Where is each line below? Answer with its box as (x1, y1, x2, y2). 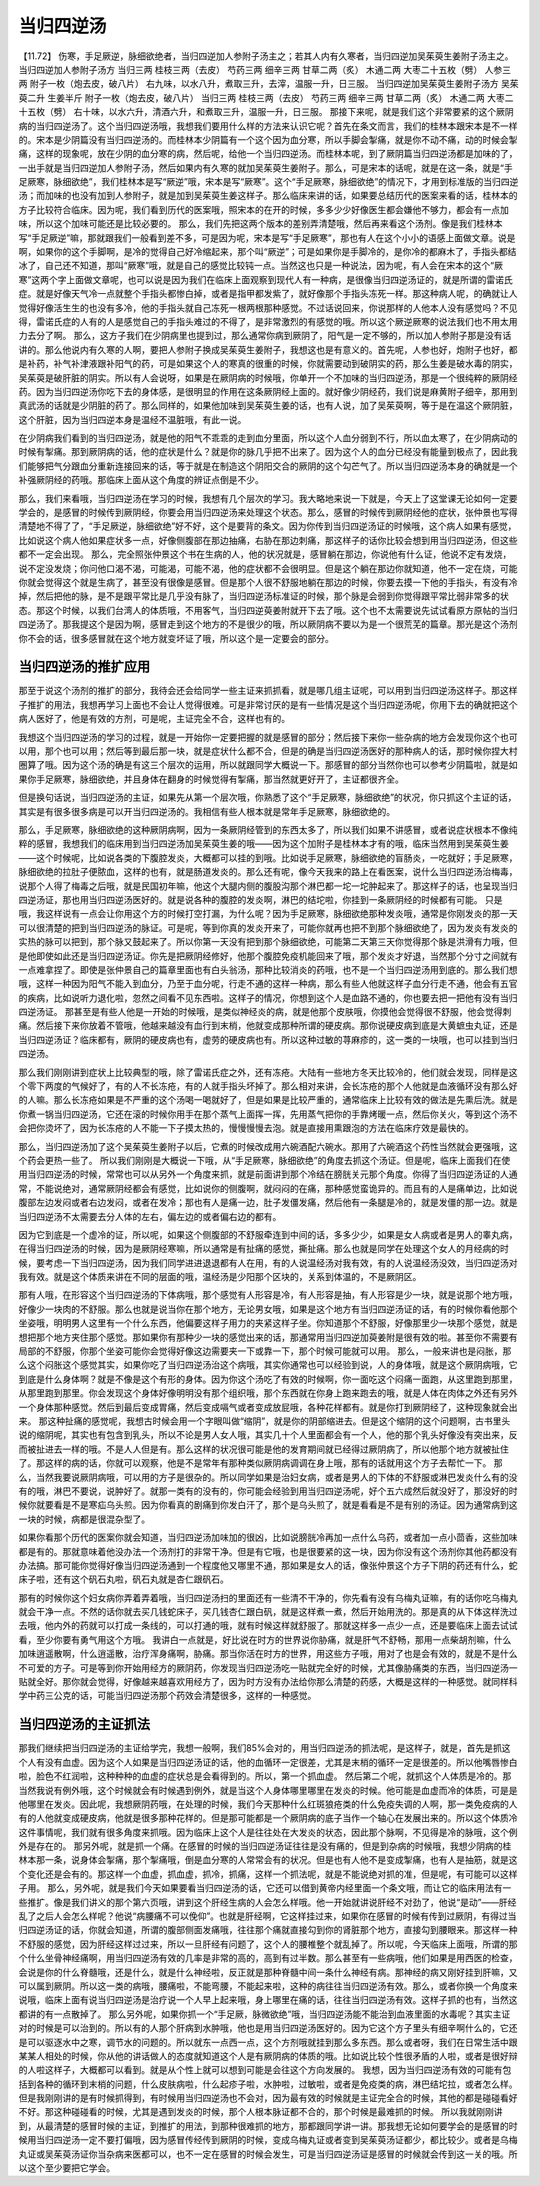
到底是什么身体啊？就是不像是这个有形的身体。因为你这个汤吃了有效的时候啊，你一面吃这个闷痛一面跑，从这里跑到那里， (18, 1373, 518, 1385)
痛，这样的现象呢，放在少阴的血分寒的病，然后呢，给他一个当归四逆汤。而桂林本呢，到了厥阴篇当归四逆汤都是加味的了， (18, 148, 518, 160)
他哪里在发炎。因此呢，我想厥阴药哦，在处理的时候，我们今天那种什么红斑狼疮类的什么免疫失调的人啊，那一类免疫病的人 (18, 1798, 518, 1810)
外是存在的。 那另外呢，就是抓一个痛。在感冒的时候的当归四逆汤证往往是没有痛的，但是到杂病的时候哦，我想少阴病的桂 (18, 1840, 512, 1852)
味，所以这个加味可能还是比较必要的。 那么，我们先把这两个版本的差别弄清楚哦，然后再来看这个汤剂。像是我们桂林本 (18, 218, 503, 230)
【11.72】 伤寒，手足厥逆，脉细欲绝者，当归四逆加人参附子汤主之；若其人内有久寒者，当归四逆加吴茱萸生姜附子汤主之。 (18, 50, 514, 62)
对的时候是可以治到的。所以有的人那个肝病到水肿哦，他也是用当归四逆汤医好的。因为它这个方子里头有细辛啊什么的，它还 (18, 2022, 518, 2034)
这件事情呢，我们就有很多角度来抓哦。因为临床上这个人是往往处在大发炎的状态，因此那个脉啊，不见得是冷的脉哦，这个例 (18, 1826, 518, 1838)
